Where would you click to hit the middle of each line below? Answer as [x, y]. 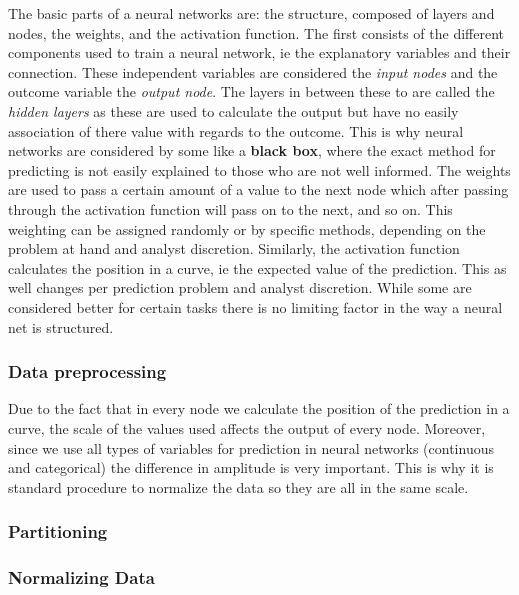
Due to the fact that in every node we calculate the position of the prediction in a [259, 408]
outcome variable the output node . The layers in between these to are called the [251, 91]
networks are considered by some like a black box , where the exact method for [252, 150]
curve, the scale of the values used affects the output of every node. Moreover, [247, 427]
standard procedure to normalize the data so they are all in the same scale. [238, 486]
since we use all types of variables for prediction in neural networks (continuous [251, 447]
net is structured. [61, 326]
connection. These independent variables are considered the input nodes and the [253, 71]
